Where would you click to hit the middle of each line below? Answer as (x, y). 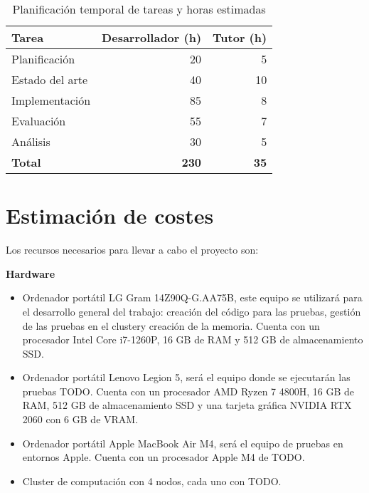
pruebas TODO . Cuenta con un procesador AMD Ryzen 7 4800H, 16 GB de (188, 391)
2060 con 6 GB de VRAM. (80, 419)
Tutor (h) (240, 37)
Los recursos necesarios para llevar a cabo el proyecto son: (132, 250)
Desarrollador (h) (152, 37)
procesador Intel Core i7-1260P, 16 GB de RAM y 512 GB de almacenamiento (193, 339)
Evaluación (39, 121)
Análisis (31, 141)
